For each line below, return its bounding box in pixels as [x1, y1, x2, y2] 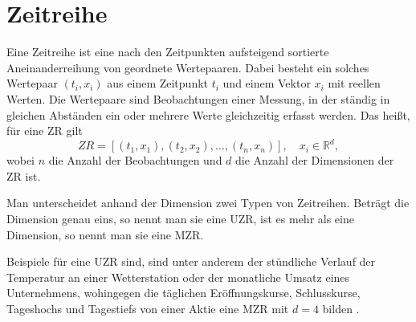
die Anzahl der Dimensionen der [235, 152, 394, 169]
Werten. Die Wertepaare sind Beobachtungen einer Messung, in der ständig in [6, 90, 390, 107]
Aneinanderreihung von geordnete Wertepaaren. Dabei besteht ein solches [6, 59, 369, 75]
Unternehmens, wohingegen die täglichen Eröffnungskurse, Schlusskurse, [6, 284, 361, 301]
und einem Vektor [222, 75, 311, 92]
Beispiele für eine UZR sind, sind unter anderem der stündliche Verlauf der [6, 253, 376, 270]
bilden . [322, 300, 360, 316]
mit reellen [328, 75, 381, 92]
